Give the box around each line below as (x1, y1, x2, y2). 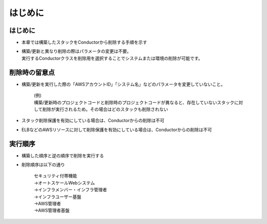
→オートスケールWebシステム (34, 179, 95, 185)
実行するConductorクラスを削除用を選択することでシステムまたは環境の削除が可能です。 (21, 55, 203, 61)
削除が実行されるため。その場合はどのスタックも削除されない (42, 106, 168, 112)
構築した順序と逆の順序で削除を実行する (21, 152, 104, 158)
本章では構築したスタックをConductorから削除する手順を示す (21, 40, 147, 45)
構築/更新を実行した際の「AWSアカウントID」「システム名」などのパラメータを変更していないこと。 (21, 81, 225, 87)
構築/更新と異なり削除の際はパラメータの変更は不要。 (21, 48, 132, 54)
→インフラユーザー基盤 (34, 193, 82, 200)
